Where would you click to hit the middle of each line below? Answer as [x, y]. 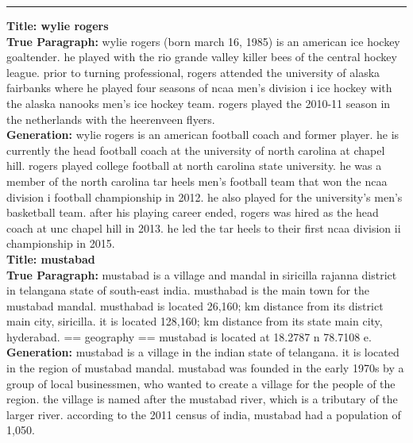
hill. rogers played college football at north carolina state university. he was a [194, 166]
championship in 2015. [61, 243]
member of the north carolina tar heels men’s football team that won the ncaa [197, 181]
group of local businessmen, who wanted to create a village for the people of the [201, 383]
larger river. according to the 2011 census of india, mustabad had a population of [204, 414]
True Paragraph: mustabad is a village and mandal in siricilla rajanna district [202, 274]
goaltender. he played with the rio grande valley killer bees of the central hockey [202, 57]
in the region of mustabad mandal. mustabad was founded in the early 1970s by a [205, 368]
